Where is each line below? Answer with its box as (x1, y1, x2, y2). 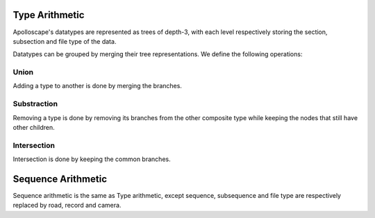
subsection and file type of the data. (12, 37, 117, 45)
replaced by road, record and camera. (12, 201, 122, 210)
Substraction (12, 99, 58, 109)
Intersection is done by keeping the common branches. (12, 155, 171, 163)
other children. (12, 123, 55, 131)
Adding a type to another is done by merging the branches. (12, 82, 182, 90)
